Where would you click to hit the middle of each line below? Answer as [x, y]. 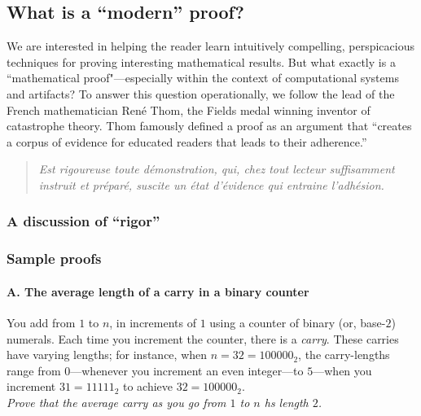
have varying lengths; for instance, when [107, 355]
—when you [342, 370]
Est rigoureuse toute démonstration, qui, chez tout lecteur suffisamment [217, 169]
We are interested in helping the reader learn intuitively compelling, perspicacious [210, 46]
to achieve [148, 386]
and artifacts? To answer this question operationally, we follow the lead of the [201, 93]
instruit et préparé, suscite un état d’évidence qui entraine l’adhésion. [211, 184]
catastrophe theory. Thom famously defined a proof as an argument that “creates [209, 126]
